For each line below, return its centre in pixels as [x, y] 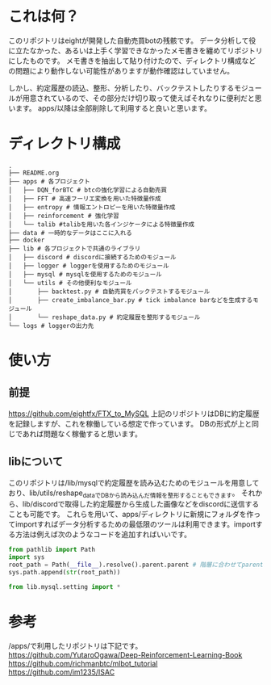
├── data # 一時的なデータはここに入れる [71, 233]
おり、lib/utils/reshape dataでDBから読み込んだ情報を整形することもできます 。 [124, 494]
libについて [35, 462]
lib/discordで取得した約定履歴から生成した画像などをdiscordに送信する [141, 504]
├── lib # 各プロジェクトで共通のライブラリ [75, 248]
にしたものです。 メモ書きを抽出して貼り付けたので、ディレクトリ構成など [132, 61]
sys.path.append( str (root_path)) [65, 573]
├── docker [27, 240]
